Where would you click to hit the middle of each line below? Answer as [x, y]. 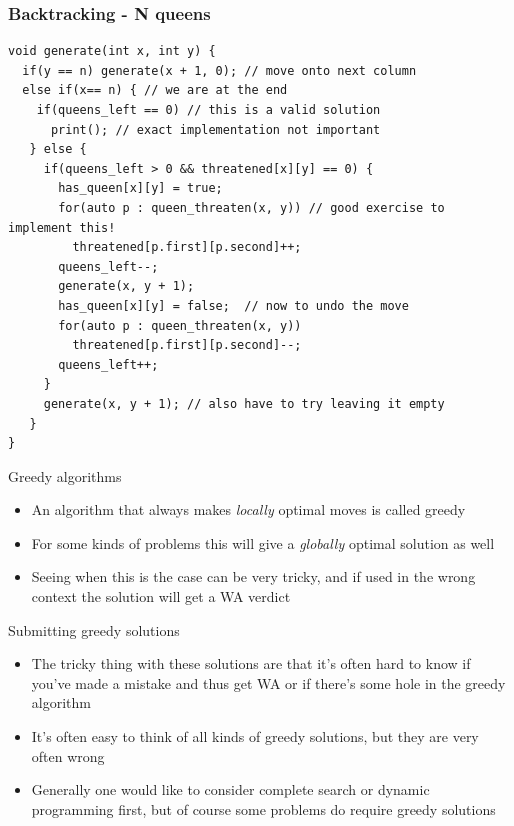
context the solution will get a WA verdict [161, 596]
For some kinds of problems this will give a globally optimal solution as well [263, 542]
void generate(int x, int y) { [112, 51]
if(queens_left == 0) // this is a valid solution [208, 110]
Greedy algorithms [65, 475]
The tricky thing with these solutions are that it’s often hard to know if [251, 663]
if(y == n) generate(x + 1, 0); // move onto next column [219, 70]
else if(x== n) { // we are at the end [155, 90]
